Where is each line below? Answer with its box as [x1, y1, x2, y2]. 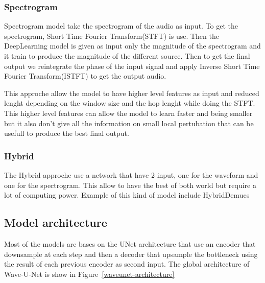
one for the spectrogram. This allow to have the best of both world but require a [4, 179, 256, 190]
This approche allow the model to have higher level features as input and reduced [4, 87, 259, 98]
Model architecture [4, 215, 107, 230]
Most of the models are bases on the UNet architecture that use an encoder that [4, 238, 256, 249]
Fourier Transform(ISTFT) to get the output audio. [4, 70, 166, 81]
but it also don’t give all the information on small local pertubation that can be [4, 117, 254, 128]
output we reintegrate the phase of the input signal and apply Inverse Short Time [4, 60, 260, 71]
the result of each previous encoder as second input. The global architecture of [4, 258, 250, 269]
